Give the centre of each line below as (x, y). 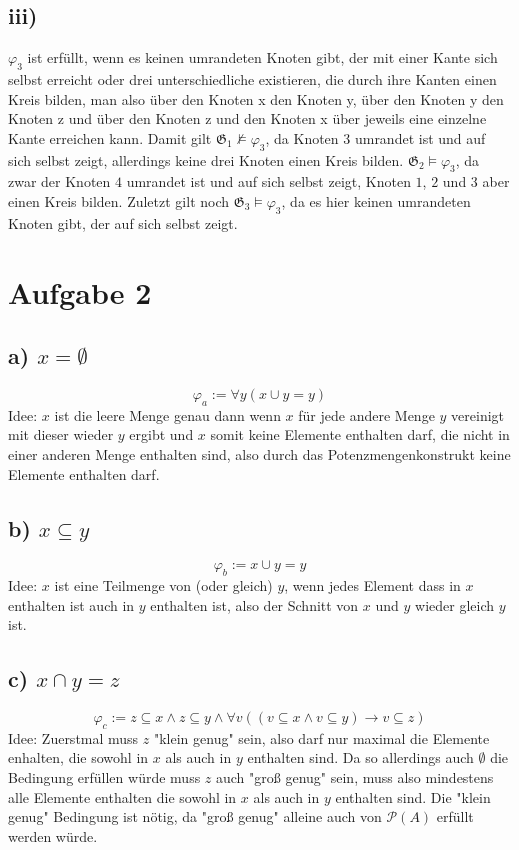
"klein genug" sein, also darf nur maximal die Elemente (321, 737)
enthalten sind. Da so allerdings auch (360, 757)
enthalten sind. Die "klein (413, 796)
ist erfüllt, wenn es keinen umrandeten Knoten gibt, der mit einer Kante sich (262, 57)
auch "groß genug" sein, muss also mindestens (355, 777)
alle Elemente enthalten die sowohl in (122, 796)
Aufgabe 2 (80, 291)
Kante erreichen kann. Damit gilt (110, 137)
